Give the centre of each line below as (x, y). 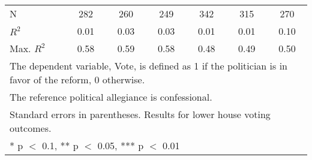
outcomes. (31, 128)
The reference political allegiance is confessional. (111, 97)
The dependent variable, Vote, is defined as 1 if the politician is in (148, 66)
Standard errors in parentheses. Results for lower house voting (140, 114)
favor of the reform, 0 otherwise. (77, 79)
